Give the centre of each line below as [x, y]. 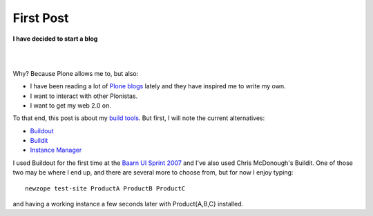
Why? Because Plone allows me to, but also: [76, 73]
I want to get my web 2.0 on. [71, 105]
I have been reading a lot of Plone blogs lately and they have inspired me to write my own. [158, 86]
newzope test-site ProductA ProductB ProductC [105, 188]
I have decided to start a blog [55, 39]
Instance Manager [56, 150]
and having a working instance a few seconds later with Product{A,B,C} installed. [128, 204]
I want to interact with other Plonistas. [84, 96]
